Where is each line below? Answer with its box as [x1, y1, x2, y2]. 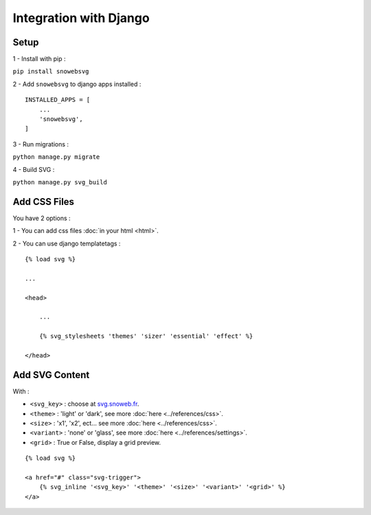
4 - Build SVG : [12, 165, 55, 173]
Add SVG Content [12, 369, 90, 381]
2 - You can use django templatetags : [12, 239, 121, 248]
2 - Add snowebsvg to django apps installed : [12, 80, 142, 88]
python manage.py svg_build [12, 178, 108, 186]
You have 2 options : [12, 214, 71, 222]
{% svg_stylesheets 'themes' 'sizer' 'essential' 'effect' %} [38, 332, 254, 340]
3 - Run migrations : [12, 140, 69, 148]
